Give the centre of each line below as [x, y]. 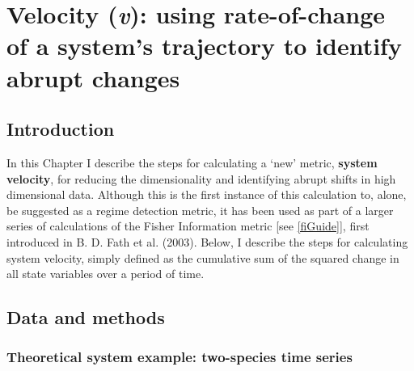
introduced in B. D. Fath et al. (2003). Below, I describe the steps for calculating [207, 241]
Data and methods [86, 317]
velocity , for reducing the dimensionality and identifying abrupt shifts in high [201, 178]
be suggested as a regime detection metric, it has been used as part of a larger [200, 210]
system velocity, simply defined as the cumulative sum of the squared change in [203, 257]
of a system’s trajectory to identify [204, 46]
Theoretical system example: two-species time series [180, 357]
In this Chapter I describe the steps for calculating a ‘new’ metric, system [192, 162]
